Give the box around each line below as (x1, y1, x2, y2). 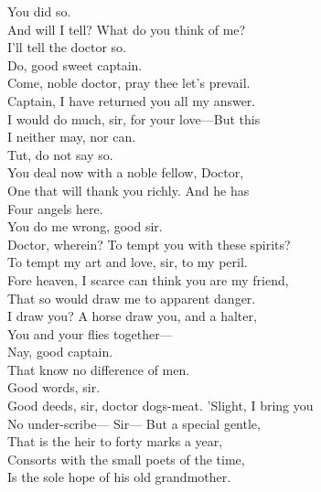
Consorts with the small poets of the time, (7, 449, 245, 468)
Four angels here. (7, 198, 103, 218)
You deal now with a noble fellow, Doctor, (7, 163, 244, 182)
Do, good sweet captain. (7, 55, 143, 74)
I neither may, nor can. (7, 127, 136, 146)
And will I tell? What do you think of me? (7, 19, 246, 38)
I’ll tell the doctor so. (7, 37, 127, 57)
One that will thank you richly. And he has (7, 180, 250, 199)
